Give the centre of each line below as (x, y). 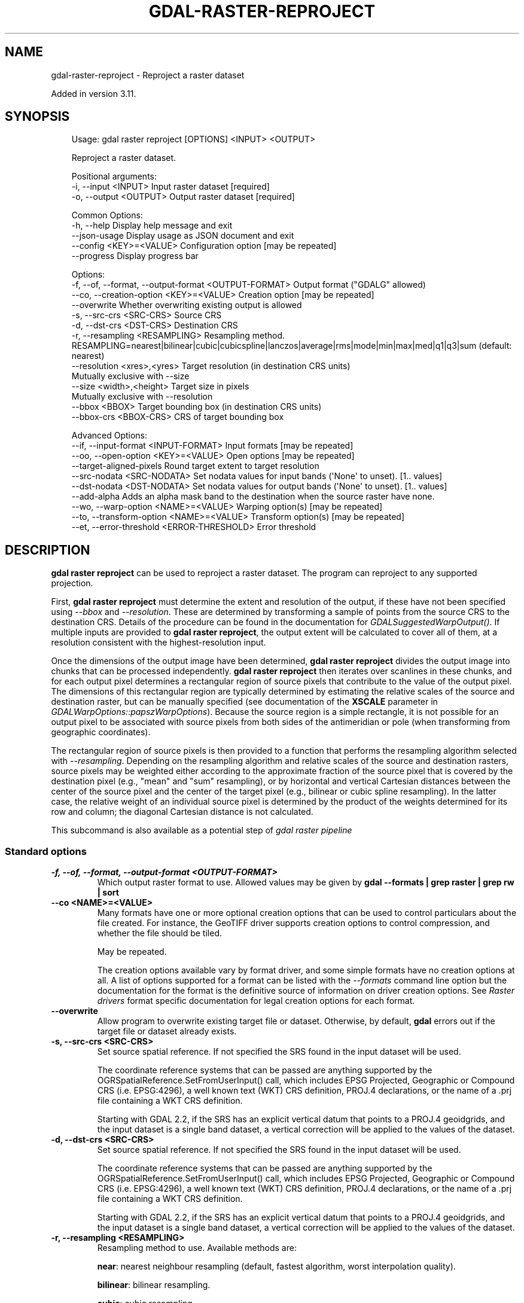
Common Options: (107, 215)
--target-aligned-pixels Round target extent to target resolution (195, 466)
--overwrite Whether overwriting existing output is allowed (187, 305)
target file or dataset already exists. (167, 1031)
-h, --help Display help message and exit (152, 226)
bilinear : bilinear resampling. (154, 1285)
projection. (72, 583)
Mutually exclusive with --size (130, 376)
